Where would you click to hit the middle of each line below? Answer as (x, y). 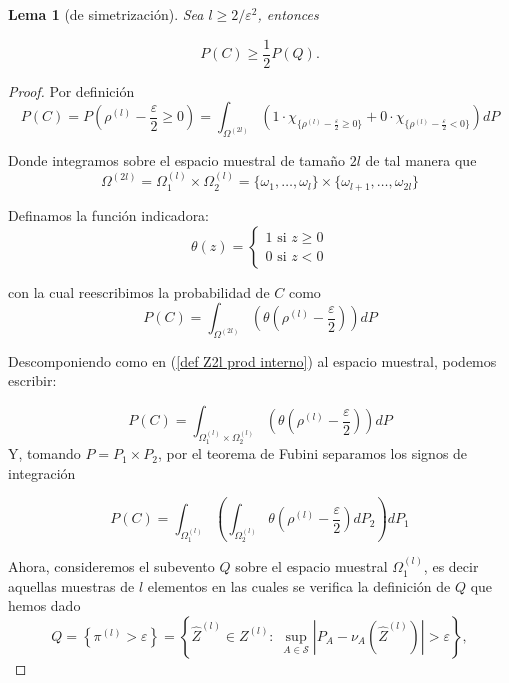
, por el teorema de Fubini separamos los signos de (313, 453)
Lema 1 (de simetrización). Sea (106, 14)
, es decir (451, 566)
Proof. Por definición (71, 90)
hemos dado (44, 605)
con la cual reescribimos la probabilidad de (139, 291)
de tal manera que (421, 160)
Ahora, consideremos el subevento (111, 566)
